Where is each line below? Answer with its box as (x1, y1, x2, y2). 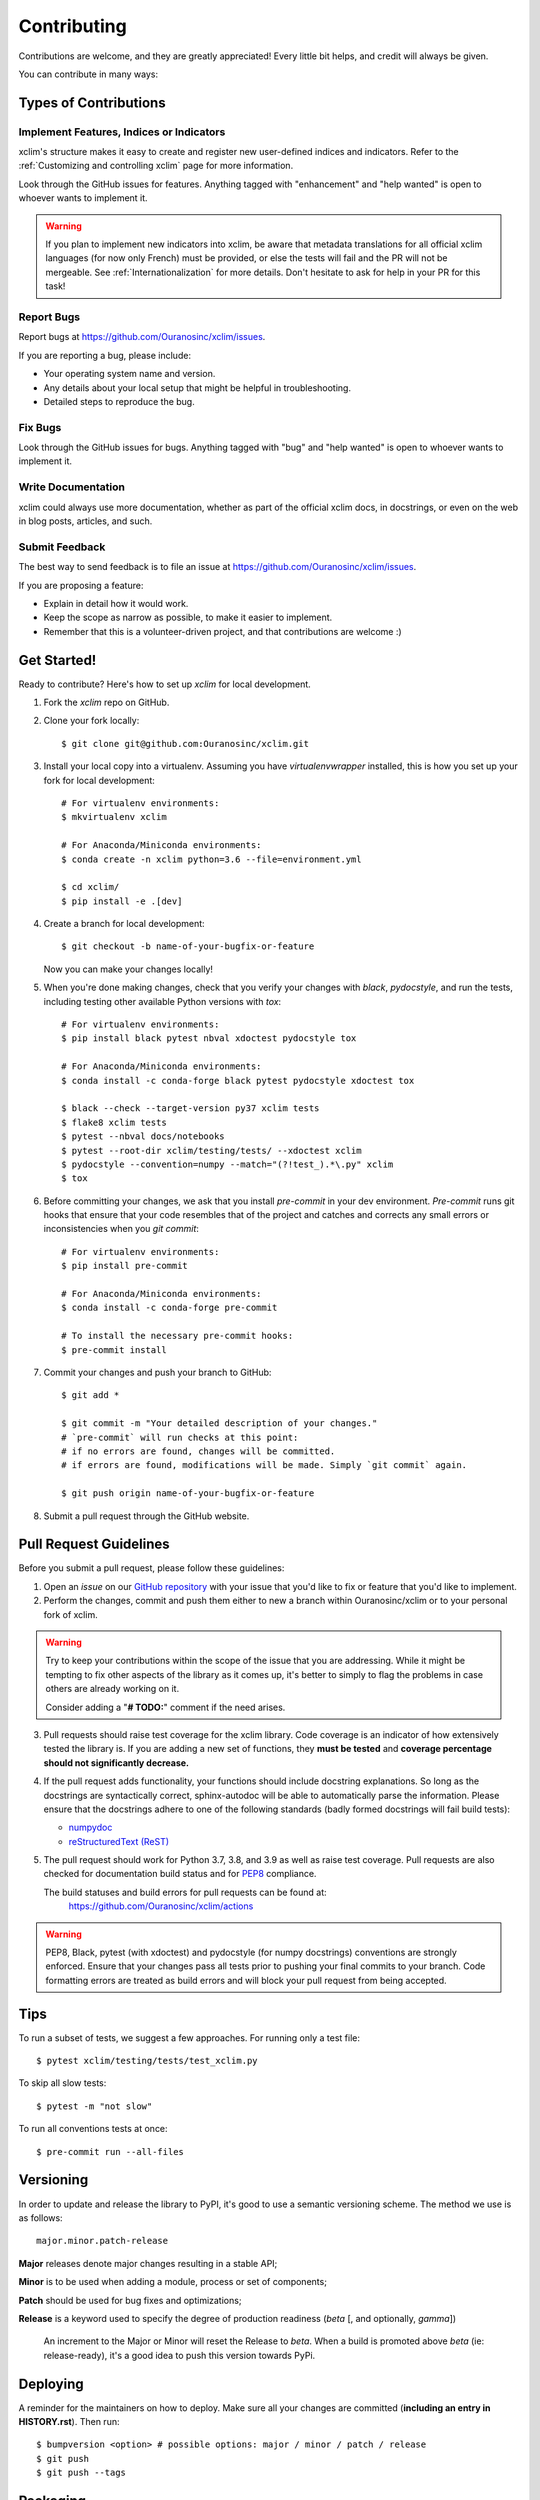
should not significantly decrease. (43, 1756, 190, 1769)
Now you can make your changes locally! (43, 963, 214, 975)
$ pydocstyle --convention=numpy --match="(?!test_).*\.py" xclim (61, 1158, 394, 1170)
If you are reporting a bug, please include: (18, 349, 192, 361)
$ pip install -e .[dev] (61, 895, 183, 907)
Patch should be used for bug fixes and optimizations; (18, 2294, 242, 2306)
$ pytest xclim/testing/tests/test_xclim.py (36, 2055, 259, 2067)
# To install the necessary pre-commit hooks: (61, 1330, 294, 1342)
